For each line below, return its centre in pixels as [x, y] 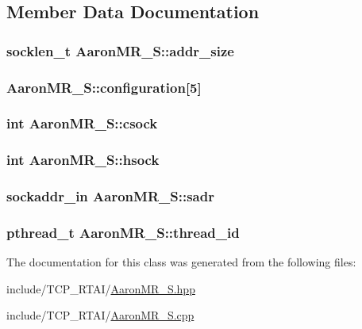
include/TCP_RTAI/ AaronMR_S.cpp [100, 315]
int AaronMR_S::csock [82, 123]
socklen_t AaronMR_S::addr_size [120, 50]
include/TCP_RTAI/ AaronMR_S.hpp [101, 288]
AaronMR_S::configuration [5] [104, 87]
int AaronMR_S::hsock [83, 160]
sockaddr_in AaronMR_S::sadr [110, 196]
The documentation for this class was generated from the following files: [181, 262]
